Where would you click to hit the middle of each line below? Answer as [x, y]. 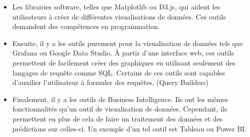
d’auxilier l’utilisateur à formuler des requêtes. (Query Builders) [110, 82]
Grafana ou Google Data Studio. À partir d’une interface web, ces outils [123, 53]
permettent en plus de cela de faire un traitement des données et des [117, 118]
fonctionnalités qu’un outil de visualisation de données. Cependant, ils [120, 109]
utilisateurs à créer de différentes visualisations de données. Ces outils [119, 16]
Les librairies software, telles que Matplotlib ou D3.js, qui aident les [116, 6]
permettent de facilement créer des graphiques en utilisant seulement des [124, 62]
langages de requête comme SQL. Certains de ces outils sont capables [119, 72]
